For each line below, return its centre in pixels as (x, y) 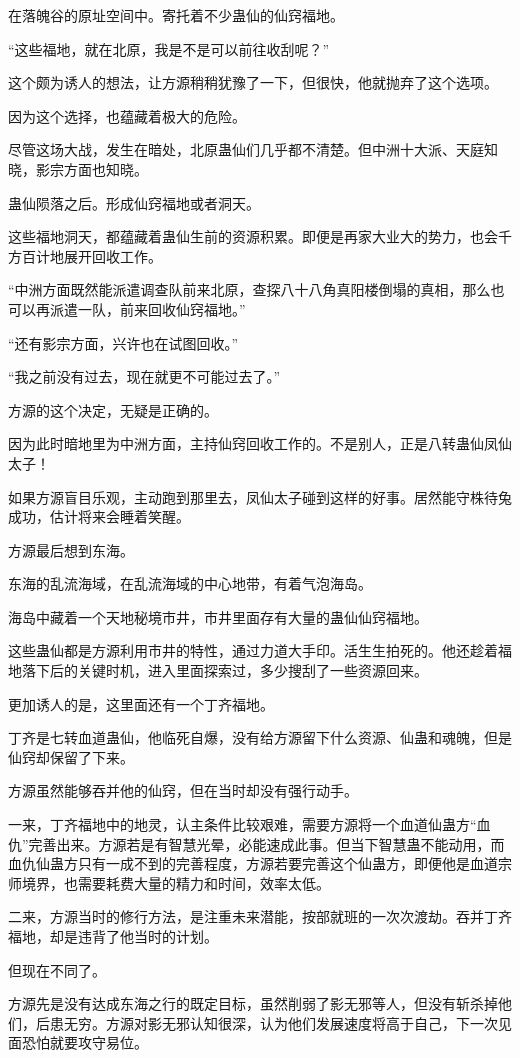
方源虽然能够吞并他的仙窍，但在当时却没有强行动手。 (183, 790)
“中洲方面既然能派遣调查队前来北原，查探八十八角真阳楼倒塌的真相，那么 (249, 289)
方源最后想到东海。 (71, 549)
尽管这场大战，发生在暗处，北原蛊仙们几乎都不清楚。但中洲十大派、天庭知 (253, 149)
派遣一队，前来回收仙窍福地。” (147, 308)
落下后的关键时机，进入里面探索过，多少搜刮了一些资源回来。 (224, 670)
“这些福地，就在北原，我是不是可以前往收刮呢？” (169, 48)
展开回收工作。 (112, 255)
